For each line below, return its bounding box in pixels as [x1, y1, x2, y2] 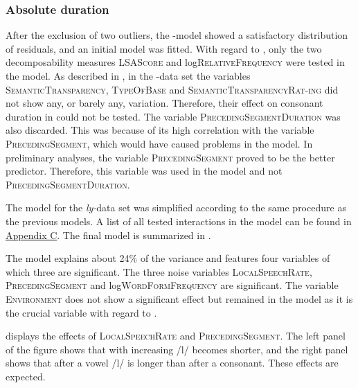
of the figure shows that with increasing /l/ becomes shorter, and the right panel [6, 342, 348, 356]
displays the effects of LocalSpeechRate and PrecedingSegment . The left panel [6, 328, 346, 343]
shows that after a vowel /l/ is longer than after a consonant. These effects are [6, 355, 339, 370]
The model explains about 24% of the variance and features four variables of [6, 251, 330, 265]
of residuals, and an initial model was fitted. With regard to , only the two [6, 41, 322, 55]
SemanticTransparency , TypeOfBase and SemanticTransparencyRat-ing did [6, 82, 339, 96]
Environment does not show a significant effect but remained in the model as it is [6, 291, 353, 306]
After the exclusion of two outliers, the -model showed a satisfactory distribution [6, 28, 348, 42]
